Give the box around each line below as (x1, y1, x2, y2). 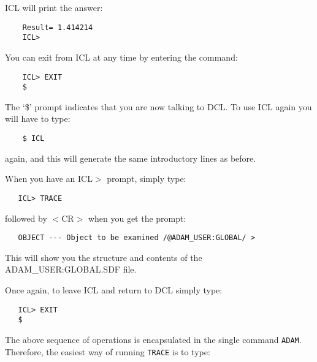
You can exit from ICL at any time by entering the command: (5, 50, 238, 63)
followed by (5, 211, 47, 224)
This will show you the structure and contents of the (5, 251, 202, 263)
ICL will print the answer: (5, 1, 103, 13)
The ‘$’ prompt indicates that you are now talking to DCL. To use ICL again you (5, 100, 312, 113)
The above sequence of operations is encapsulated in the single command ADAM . (5, 333, 302, 345)
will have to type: (5, 112, 71, 125)
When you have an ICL (5, 172, 93, 185)
